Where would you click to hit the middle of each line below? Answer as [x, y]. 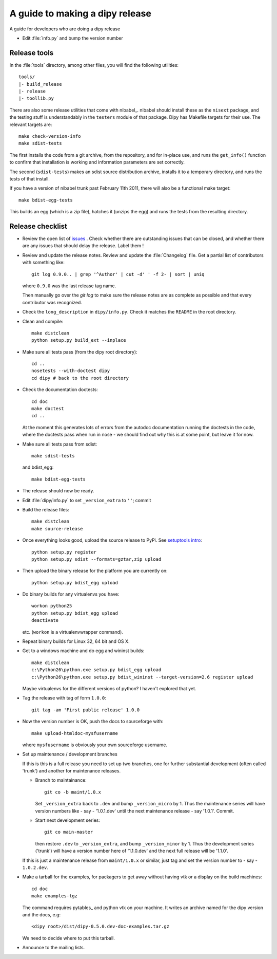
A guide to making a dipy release [80, 13]
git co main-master [69, 832]
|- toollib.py [36, 98]
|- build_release [40, 84]
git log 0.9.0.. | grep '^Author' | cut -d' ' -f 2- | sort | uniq [118, 274]
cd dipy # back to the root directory [80, 378]
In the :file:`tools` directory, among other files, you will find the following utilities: [94, 65]
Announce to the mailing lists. [54, 948]
